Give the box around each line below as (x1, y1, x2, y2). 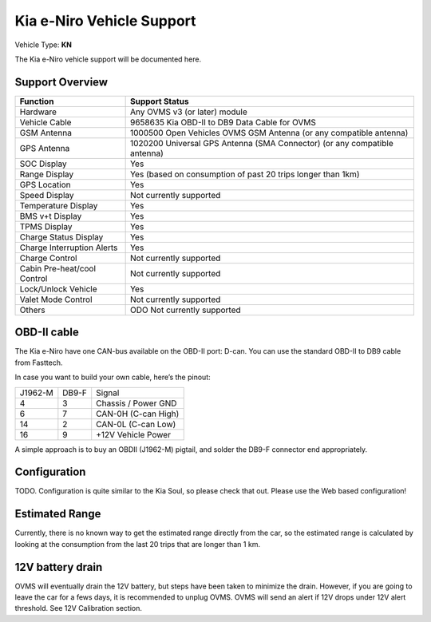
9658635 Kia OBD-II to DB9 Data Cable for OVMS (129, 117, 317, 128)
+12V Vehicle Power (96, 429, 172, 440)
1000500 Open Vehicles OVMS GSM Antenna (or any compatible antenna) (129, 127, 409, 138)
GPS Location (19, 179, 71, 190)
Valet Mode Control (19, 294, 93, 305)
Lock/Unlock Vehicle (19, 283, 97, 295)
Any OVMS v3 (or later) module (129, 106, 247, 117)
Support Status (129, 96, 189, 107)
